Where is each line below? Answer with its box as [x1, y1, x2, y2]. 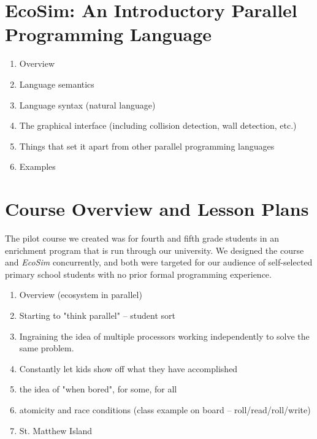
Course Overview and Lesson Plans [5, 196, 309, 221]
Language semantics [19, 77, 94, 90]
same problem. [19, 342, 74, 354]
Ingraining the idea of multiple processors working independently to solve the [19, 329, 310, 342]
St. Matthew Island [19, 424, 93, 437]
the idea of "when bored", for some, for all [19, 383, 177, 395]
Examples [19, 160, 56, 173]
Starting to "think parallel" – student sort [19, 308, 176, 321]
